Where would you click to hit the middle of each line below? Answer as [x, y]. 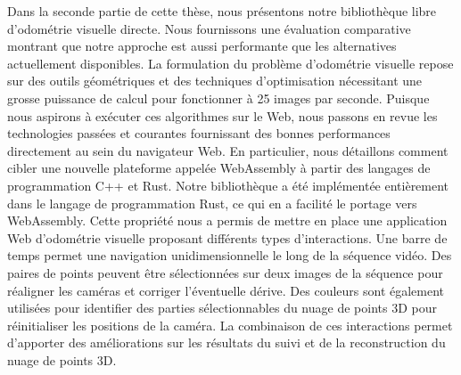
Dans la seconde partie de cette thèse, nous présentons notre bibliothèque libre [222, 11]
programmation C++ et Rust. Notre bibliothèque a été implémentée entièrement [228, 185]
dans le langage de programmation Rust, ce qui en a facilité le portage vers [212, 203]
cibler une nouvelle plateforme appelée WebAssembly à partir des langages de [219, 168]
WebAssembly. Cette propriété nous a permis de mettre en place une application [227, 220]
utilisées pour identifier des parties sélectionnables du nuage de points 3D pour [222, 308]
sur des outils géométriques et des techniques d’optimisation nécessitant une [215, 81]
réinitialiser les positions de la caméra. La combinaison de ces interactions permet [230, 325]
